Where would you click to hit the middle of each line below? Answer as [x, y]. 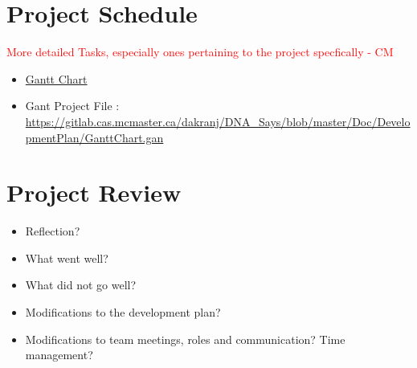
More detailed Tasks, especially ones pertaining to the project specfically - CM [200, 52]
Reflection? [53, 231]
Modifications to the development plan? [123, 312]
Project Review [94, 192]
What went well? [67, 258]
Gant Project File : [72, 106]
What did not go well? [81, 285]
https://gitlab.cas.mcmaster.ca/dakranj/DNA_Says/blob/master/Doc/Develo [218, 121]
